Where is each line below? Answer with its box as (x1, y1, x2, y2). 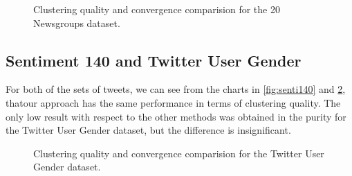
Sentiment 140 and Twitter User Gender (6, 49, 302, 71)
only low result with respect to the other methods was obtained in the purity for (6, 109, 346, 123)
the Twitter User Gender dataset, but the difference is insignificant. (6, 123, 291, 137)
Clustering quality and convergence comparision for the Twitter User (33, 146, 324, 160)
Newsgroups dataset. (33, 15, 120, 30)
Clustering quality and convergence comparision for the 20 (33, 2, 280, 16)
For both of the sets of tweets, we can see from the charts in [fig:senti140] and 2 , (6, 82, 346, 96)
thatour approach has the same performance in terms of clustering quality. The (6, 95, 341, 109)
